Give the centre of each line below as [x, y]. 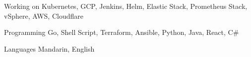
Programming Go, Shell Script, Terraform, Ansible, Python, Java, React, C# [122, 32]
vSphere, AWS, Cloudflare [44, 15]
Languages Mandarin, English [49, 48]
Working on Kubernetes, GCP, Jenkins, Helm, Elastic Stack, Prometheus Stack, [126, 6]
